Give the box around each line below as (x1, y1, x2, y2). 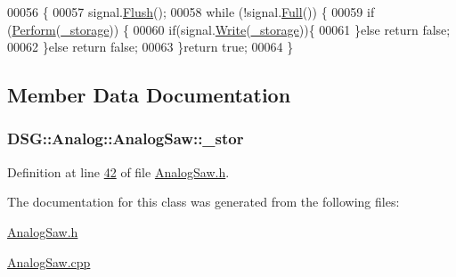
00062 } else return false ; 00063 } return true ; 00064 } (7, 37, 294, 56)
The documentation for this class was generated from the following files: (7, 192, 400, 211)
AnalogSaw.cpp (7, 252, 91, 271)
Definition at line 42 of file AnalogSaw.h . (7, 162, 230, 181)
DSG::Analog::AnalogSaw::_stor (7, 127, 244, 150)
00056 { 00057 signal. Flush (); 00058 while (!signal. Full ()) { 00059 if (7, 3, 375, 20)
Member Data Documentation (7, 81, 291, 109)
